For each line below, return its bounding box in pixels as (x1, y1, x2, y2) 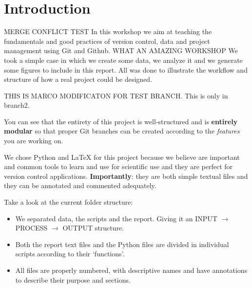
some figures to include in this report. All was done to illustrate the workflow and (4, 64, 248, 75)
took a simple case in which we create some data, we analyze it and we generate (4, 55, 243, 65)
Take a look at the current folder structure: (4, 197, 133, 207)
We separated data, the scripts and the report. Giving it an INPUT (15, 213, 217, 223)
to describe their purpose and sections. (15, 274, 131, 285)
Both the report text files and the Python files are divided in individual (15, 239, 229, 249)
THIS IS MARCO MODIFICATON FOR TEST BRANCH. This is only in (4, 90, 228, 100)
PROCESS (15, 223, 48, 233)
